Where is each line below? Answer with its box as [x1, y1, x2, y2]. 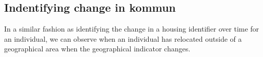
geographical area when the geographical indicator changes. [4, 43, 191, 54]
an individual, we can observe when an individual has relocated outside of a [4, 33, 242, 44]
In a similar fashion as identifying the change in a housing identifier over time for [4, 23, 259, 34]
